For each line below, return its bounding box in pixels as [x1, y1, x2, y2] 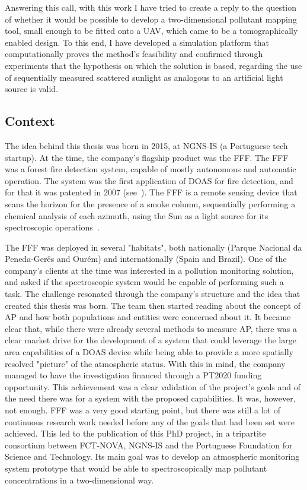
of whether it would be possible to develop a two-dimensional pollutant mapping [5, 12, 297, 25]
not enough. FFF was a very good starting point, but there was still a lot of [5, 404, 280, 416]
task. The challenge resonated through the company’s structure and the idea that [5, 287, 300, 300]
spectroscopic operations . [5, 221, 100, 233]
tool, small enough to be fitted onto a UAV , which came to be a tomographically [5, 24, 298, 37]
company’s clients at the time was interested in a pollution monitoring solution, [5, 264, 294, 276]
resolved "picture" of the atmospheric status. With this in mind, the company [5, 357, 286, 369]
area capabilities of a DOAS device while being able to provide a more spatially [5, 346, 293, 358]
